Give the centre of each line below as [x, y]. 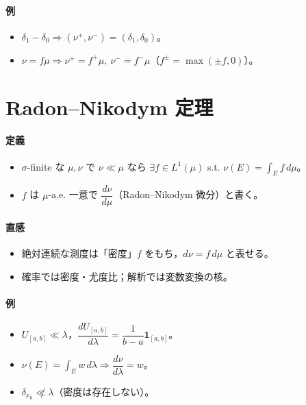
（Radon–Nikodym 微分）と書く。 [188, 194]
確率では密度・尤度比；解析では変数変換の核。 [127, 276]
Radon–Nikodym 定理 [110, 107]
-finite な [46, 166]
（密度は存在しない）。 [104, 391]
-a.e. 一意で [73, 194]
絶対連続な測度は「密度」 [79, 253]
